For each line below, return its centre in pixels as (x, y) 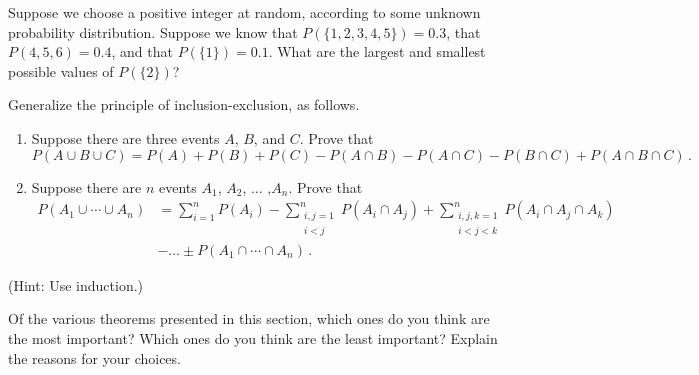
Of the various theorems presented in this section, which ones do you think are (249, 318)
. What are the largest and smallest (377, 51)
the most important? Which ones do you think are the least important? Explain (253, 338)
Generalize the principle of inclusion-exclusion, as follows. (184, 104)
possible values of (61, 70)
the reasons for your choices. (94, 357)
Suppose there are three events (125, 137)
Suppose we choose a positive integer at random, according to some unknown (244, 12)
